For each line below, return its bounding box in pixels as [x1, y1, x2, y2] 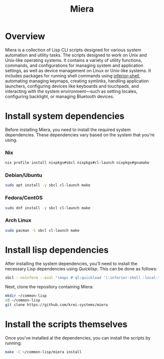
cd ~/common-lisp [5, 298, 41, 303]
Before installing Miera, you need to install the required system [5, 127, 131, 132]
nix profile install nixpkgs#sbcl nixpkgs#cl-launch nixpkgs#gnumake [5, 160, 150, 165]
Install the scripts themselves [5, 319, 128, 330]
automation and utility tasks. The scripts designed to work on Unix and [5, 52, 147, 58]
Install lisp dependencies [5, 245, 109, 255]
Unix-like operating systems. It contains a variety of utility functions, [5, 57, 143, 63]
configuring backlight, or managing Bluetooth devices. [5, 94, 115, 99]
